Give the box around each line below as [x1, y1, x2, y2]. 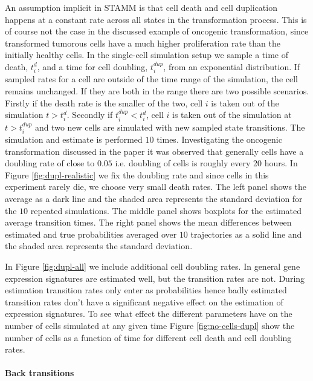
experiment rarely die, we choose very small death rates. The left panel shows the [5, 180, 307, 193]
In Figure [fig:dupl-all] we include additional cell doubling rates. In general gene [5, 259, 300, 272]
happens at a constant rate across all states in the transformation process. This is [5, 13, 307, 25]
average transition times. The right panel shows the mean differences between [5, 216, 292, 229]
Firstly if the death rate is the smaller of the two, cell [5, 96, 203, 109]
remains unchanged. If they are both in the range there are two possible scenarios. [5, 84, 309, 97]
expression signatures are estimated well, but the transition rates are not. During [5, 272, 305, 284]
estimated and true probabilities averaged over [5, 227, 177, 240]
